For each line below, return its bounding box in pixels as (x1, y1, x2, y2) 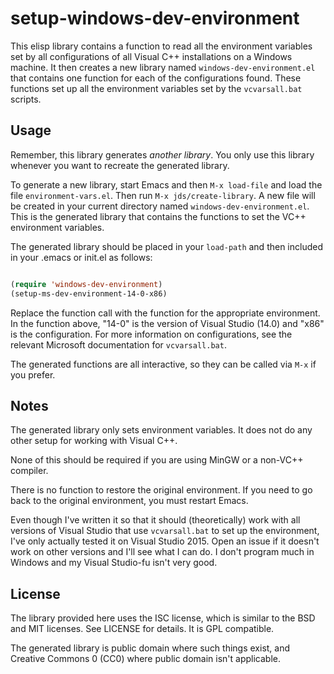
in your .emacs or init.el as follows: (10, 251, 153, 263)
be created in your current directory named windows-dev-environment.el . (10, 200, 310, 212)
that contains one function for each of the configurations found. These (10, 72, 302, 84)
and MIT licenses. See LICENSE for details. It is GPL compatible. (10, 623, 275, 635)
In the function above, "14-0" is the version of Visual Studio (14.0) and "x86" (10, 317, 325, 329)
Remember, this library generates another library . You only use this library (10, 148, 315, 161)
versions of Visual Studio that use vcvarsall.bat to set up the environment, (10, 525, 320, 537)
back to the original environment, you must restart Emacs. (10, 495, 249, 507)
